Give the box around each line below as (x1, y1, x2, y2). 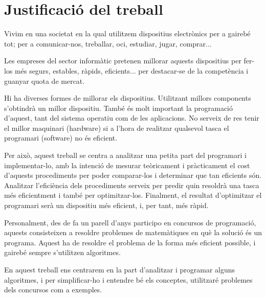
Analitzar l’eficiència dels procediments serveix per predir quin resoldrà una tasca (4, 179, 259, 190)
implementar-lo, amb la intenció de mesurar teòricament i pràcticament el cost (4, 159, 250, 170)
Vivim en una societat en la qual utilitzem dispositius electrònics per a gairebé (4, 28, 251, 39)
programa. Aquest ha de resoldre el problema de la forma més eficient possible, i (4, 237, 256, 247)
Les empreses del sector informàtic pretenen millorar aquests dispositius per (4, 55, 241, 66)
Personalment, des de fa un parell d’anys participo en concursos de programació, (4, 217, 256, 227)
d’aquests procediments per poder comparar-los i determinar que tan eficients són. (4, 170, 262, 180)
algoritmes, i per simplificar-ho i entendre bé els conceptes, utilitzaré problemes (4, 274, 253, 285)
